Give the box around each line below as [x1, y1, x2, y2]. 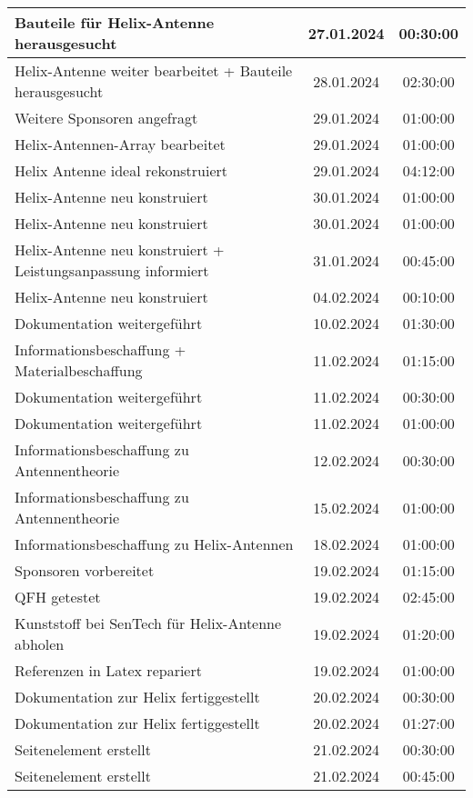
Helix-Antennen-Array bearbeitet [15, 134, 226, 155]
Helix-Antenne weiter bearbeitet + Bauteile [15, 60, 293, 81]
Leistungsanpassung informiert [15, 260, 209, 281]
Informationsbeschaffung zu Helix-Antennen [15, 534, 294, 554]
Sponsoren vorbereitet [15, 560, 155, 581]
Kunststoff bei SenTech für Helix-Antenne [15, 613, 282, 633]
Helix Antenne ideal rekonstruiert [15, 160, 228, 181]
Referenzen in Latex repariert [15, 660, 202, 681]
